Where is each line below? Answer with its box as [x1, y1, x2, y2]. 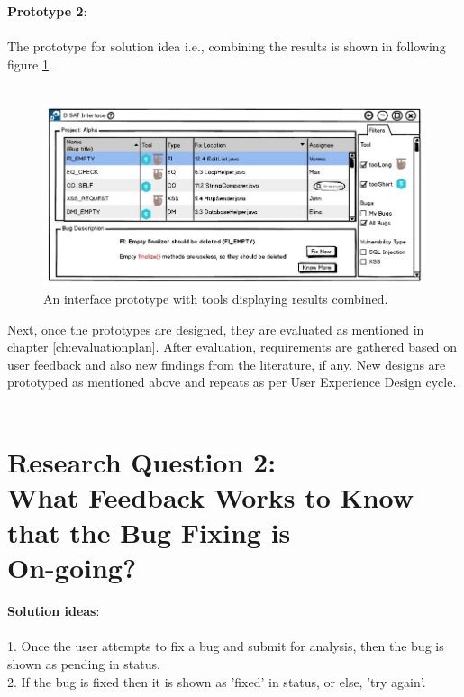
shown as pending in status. [7, 655, 160, 674]
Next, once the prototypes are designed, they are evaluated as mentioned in [7, 319, 424, 338]
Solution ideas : [7, 601, 100, 620]
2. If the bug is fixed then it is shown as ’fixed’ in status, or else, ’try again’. [7, 672, 426, 691]
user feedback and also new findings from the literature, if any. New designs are [7, 354, 446, 373]
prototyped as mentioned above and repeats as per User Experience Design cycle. [7, 372, 457, 391]
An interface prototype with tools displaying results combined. [43, 289, 388, 307]
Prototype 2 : [7, 2, 87, 20]
